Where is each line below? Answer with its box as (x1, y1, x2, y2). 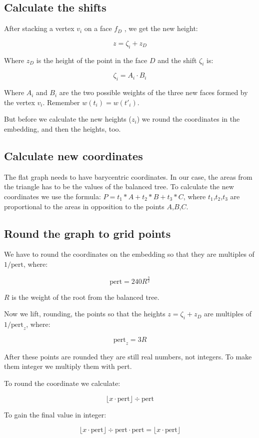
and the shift (157, 55, 197, 65)
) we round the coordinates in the (136, 114, 240, 124)
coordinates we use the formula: (4, 191, 101, 201)
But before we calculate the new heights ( (4, 114, 131, 124)
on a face (84, 23, 112, 34)
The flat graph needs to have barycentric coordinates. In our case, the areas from (4, 171, 252, 182)
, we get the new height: (124, 23, 198, 34)
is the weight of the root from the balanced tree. (11, 291, 159, 302)
